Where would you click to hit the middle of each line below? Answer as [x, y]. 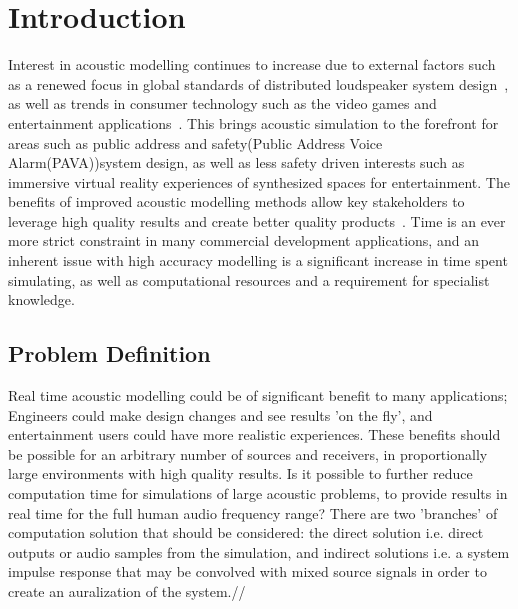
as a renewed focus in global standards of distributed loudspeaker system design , [258, 83]
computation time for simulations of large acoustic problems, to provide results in [258, 493]
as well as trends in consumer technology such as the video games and [222, 103]
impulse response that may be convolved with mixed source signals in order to [247, 571]
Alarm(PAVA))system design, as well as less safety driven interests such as [236, 162]
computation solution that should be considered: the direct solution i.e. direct [246, 532]
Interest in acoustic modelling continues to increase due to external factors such [252, 64]
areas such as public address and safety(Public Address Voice [195, 142]
